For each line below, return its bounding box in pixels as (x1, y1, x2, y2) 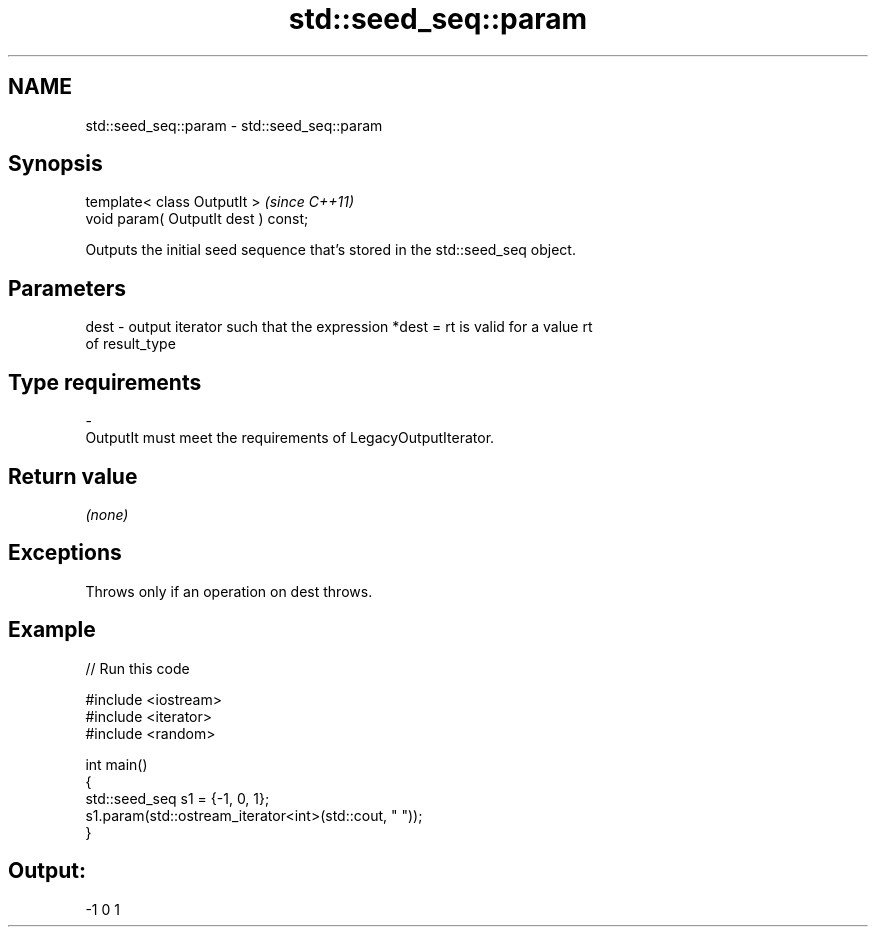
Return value (8, 463, 138, 489)
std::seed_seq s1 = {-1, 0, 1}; (85, 789, 270, 807)
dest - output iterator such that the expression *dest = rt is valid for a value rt (85, 318, 593, 336)
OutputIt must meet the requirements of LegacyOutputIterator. (85, 429, 495, 447)
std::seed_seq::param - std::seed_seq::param (85, 116, 383, 134)
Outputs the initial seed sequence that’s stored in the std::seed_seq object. (85, 241, 576, 259)
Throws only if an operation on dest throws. (85, 582, 373, 600)
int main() (85, 755, 148, 773)
